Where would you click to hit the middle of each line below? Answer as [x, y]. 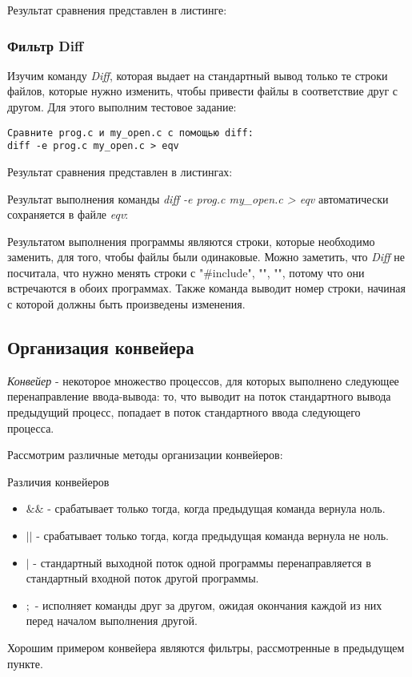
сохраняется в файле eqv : [68, 214]
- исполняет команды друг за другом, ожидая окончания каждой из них [208, 604]
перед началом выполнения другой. [112, 621]
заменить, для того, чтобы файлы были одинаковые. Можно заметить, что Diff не [206, 257]
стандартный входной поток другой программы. [142, 578]
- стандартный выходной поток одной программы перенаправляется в [202, 562]
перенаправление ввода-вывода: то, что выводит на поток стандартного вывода [199, 396]
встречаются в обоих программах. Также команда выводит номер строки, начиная [206, 288]
